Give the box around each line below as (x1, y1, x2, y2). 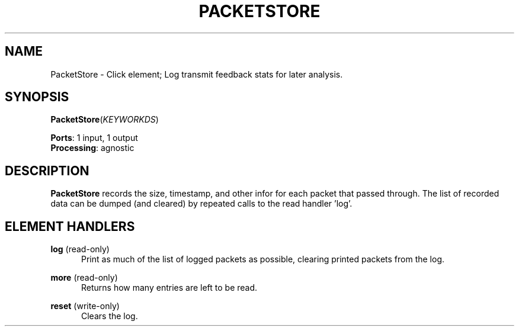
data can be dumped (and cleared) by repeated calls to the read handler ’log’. (50, 198, 353, 209)
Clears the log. (81, 311, 138, 322)
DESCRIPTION (5, 163, 89, 178)
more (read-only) (50, 272, 118, 283)
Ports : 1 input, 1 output (50, 133, 138, 143)
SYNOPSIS (5, 89, 69, 105)
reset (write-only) (50, 301, 120, 311)
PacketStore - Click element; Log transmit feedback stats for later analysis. (50, 69, 343, 79)
